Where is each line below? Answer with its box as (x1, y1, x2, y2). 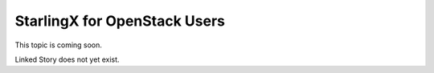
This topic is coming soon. (14, 40, 102, 50)
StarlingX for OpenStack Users (14, 12, 225, 30)
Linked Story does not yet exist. (14, 55, 120, 64)
